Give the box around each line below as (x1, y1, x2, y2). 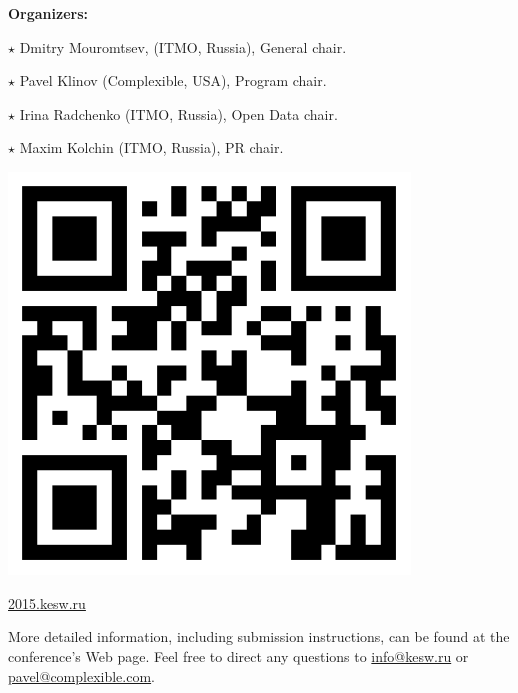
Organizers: (8, 3, 89, 23)
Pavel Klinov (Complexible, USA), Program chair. (19, 70, 327, 91)
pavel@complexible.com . (8, 665, 156, 686)
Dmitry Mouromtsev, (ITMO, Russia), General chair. (19, 36, 347, 57)
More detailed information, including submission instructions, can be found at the (8, 626, 510, 647)
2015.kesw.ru (8, 592, 86, 613)
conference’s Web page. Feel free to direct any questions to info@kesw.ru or (8, 645, 469, 666)
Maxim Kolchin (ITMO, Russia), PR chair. (19, 137, 284, 158)
